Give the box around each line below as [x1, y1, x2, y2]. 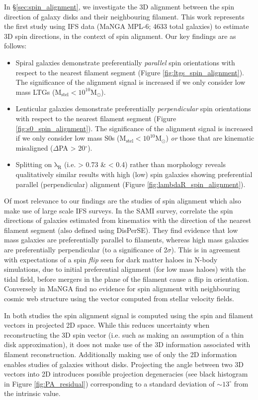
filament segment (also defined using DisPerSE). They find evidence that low [4, 224, 238, 235]
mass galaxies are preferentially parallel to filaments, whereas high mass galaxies [4, 234, 249, 245]
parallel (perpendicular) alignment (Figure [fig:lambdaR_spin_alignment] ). [15, 179, 246, 189]
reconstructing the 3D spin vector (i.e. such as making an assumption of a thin [4, 329, 244, 340]
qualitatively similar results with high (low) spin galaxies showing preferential [15, 169, 253, 179]
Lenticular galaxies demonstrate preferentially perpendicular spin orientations [15, 103, 251, 114]
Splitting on [15, 159, 52, 170]
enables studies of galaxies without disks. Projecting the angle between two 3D [4, 359, 244, 369]
